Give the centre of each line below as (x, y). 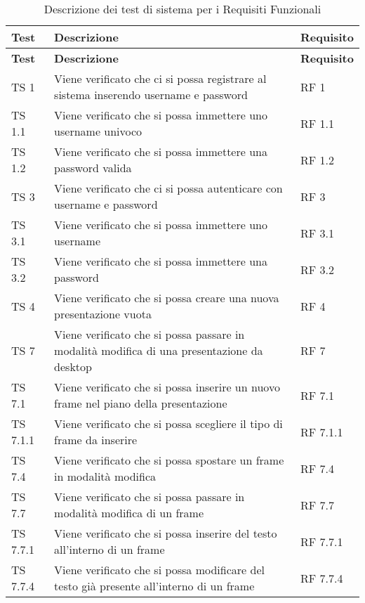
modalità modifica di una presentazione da (159, 350)
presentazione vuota (103, 314)
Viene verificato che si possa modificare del (159, 570)
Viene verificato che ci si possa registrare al (160, 78)
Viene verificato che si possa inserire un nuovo (167, 387)
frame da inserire (96, 440)
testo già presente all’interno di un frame (154, 586)
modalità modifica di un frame (129, 513)
